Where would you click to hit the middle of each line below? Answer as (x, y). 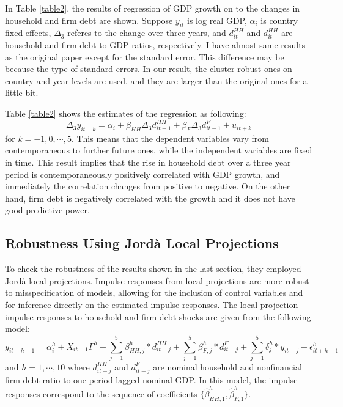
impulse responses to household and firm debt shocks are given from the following (158, 316)
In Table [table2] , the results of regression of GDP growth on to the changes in (153, 8)
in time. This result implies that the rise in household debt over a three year (148, 162)
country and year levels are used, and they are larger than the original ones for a (156, 80)
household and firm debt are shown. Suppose (89, 20)
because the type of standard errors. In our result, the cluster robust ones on (149, 69)
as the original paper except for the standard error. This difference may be (145, 57)
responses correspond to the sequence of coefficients (101, 393)
